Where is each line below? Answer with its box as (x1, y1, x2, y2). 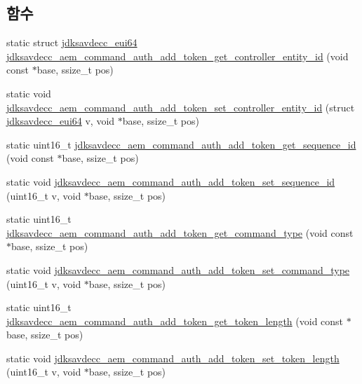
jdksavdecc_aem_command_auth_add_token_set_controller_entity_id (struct (6, 100, 355, 114)
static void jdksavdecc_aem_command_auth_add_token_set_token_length (6, 350, 340, 365)
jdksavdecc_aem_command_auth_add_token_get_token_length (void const (6, 313, 344, 328)
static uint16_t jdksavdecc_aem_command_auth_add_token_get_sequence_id (6, 137, 356, 151)
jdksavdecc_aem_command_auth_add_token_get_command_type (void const (6, 225, 354, 240)
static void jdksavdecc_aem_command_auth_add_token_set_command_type (6, 262, 350, 277)
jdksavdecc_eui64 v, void (6, 114, 115, 128)
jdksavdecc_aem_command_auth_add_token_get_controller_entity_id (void (6, 48, 349, 63)
